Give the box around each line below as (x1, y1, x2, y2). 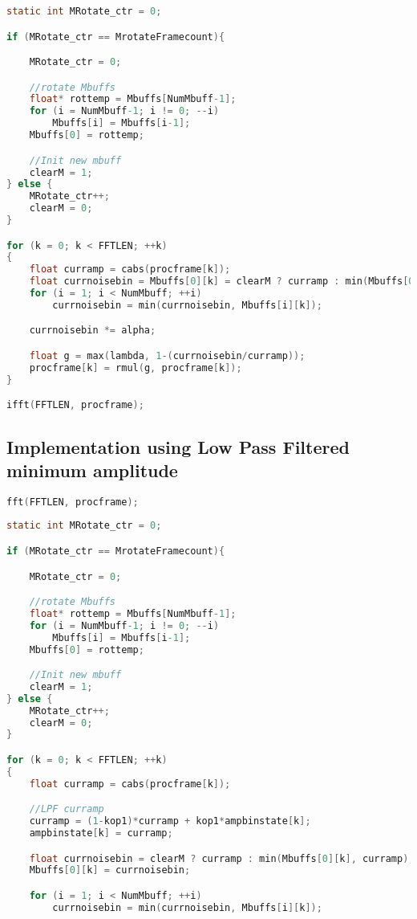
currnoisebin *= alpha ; (29, 325, 156, 337)
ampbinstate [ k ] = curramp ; (29, 827, 173, 839)
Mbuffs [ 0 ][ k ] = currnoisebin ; (29, 864, 191, 876)
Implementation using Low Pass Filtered (6, 434, 350, 459)
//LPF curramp (29, 803, 104, 815)
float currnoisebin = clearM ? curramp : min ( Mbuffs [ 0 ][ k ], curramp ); (29, 852, 415, 864)
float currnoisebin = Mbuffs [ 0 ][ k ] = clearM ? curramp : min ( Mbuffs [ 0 (29, 276, 415, 288)
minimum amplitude (6, 457, 178, 482)
